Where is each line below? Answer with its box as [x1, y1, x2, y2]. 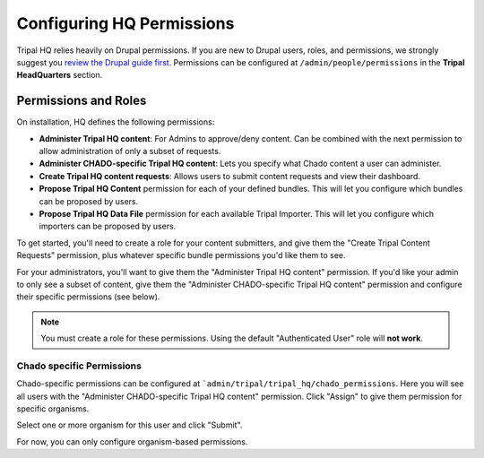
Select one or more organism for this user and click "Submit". [16, 419, 243, 430]
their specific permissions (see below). [16, 291, 160, 302]
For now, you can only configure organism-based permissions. [16, 436, 248, 447]
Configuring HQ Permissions [16, 13, 235, 33]
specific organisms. [16, 403, 90, 414]
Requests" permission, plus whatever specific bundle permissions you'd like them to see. [16, 250, 346, 261]
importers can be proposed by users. [39, 220, 177, 232]
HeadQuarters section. [16, 70, 103, 81]
